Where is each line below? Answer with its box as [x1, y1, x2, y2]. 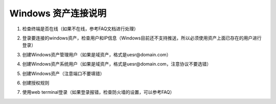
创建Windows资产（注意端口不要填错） [22, 70, 105, 76]
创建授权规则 [22, 79, 50, 86]
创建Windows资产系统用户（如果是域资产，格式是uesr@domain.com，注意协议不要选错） [22, 61, 212, 67]
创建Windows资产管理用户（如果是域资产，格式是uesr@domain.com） [22, 51, 171, 57]
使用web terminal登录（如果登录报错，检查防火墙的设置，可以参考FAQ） [22, 89, 175, 95]
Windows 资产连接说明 [9, 8, 107, 19]
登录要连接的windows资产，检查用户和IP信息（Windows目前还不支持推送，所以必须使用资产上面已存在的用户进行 [22, 35, 262, 41]
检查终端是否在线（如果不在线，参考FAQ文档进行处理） [22, 26, 139, 32]
